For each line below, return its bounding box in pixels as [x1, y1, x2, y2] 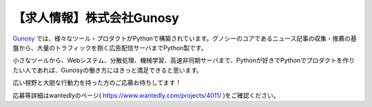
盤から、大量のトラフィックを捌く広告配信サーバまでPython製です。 [12, 43, 207, 51]
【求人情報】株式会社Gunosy [12, 10, 179, 25]
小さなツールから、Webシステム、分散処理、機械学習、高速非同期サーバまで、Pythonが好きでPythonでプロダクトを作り [12, 56, 355, 64]
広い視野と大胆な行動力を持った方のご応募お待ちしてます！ [12, 79, 182, 87]
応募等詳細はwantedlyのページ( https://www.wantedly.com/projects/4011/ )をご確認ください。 [12, 91, 280, 99]
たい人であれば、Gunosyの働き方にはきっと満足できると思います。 [12, 66, 203, 74]
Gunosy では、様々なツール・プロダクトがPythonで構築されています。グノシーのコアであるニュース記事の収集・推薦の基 [12, 34, 358, 43]
